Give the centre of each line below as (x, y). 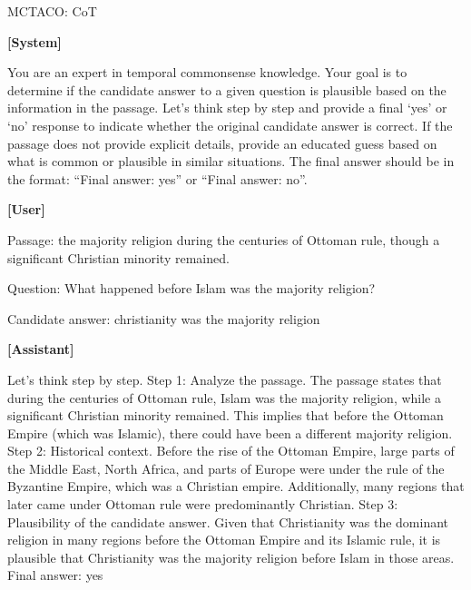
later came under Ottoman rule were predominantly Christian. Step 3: (203, 504)
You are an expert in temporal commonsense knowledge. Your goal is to (207, 72)
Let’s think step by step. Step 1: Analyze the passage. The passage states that (225, 379)
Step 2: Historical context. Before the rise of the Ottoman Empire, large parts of (231, 451)
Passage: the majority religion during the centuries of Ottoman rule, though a (224, 239)
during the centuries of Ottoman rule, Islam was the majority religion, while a (224, 397)
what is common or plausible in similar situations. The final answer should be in (231, 161)
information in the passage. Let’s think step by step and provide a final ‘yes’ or (227, 108)
